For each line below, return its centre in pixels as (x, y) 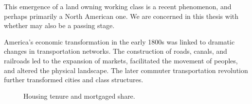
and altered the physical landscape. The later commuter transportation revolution (126, 70)
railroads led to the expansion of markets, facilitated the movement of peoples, (121, 60)
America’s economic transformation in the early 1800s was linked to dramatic (119, 41)
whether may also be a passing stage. (59, 25)
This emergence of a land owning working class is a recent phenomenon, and (118, 6)
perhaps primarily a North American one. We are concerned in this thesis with (121, 16)
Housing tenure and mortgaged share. (79, 96)
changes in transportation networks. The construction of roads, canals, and (116, 51)
